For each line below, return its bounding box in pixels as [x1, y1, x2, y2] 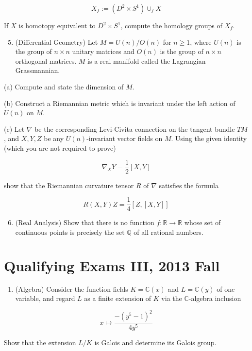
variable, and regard [15, 293, 75, 303]
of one [217, 283, 235, 294]
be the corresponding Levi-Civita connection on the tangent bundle [34, 123, 235, 134]
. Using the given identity [171, 133, 247, 143]
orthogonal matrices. [15, 55, 77, 66]
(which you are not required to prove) [4, 142, 116, 153]
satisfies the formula [159, 180, 218, 190]
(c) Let [4, 123, 25, 134]
